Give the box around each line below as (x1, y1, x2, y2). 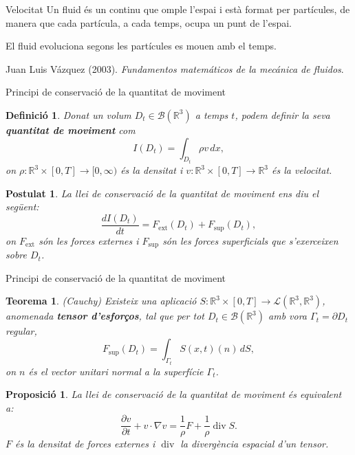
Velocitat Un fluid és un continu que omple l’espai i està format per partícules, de (6, 2, 350, 16)
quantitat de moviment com (6, 122, 136, 137)
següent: (6, 199, 39, 214)
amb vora (268, 309, 308, 323)
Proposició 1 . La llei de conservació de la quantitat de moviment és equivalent (6, 387, 342, 401)
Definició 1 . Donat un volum (6, 107, 131, 122)
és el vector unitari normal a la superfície (28, 364, 204, 378)
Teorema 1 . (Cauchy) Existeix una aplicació (6, 293, 197, 308)
